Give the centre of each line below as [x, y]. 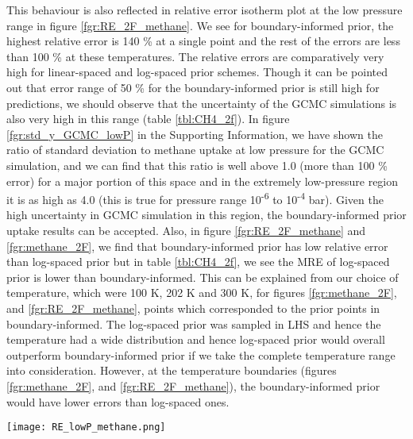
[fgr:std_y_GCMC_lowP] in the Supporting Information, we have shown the [195, 134]
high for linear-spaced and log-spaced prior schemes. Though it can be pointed [197, 72]
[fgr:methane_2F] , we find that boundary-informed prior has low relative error [197, 246]
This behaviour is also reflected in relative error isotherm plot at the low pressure [205, 10]
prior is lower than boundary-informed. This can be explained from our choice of [203, 277]
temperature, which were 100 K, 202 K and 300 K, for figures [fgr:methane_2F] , [202, 293]
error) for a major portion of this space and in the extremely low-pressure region [203, 181]
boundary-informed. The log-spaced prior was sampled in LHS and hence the [194, 323]
